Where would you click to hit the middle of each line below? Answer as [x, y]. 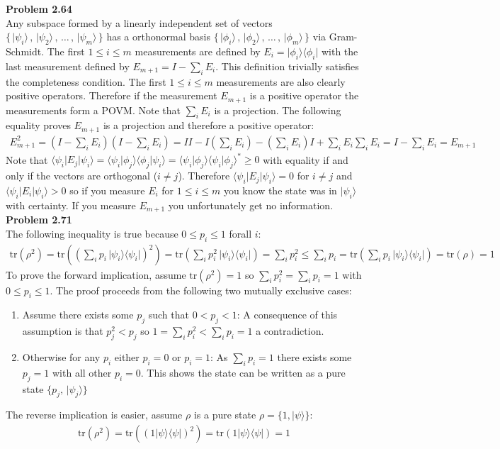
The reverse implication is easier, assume [94, 415]
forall [240, 233]
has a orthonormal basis [158, 37]
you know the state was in [280, 190]
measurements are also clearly [281, 81]
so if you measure [107, 190]
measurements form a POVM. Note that [93, 110]
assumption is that [63, 331]
